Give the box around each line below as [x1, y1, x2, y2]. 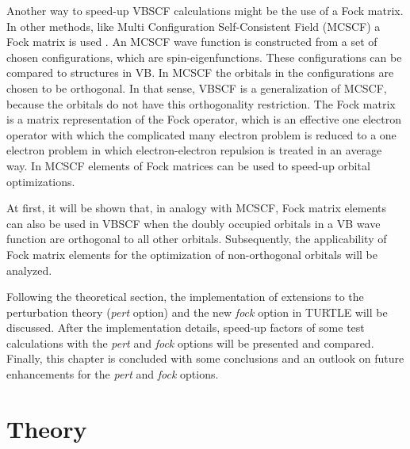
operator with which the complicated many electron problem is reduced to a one [6, 126, 397, 143]
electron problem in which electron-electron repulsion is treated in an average [6, 142, 382, 158]
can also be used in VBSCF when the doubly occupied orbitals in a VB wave [6, 215, 381, 231]
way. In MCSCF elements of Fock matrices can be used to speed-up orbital [6, 157, 370, 173]
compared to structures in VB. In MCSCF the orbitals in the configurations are [6, 64, 394, 81]
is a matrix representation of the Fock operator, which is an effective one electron [6, 111, 402, 127]
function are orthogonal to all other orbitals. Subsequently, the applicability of [6, 230, 387, 247]
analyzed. [6, 261, 52, 278]
